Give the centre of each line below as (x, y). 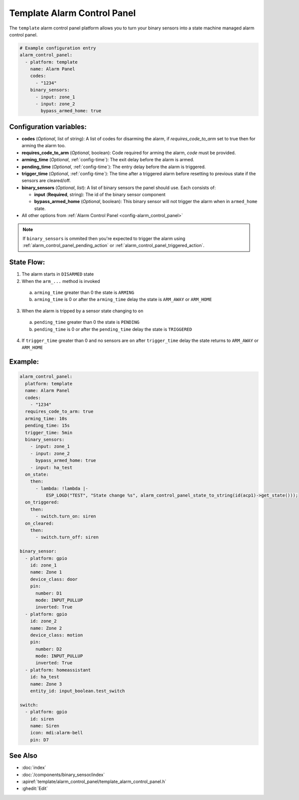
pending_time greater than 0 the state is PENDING (87, 322)
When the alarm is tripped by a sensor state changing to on (83, 311)
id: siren (42, 719)
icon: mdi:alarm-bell (57, 733)
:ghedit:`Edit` (35, 789)
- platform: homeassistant (58, 670)
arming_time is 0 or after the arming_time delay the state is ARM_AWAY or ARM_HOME (123, 299)
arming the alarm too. (44, 146)
